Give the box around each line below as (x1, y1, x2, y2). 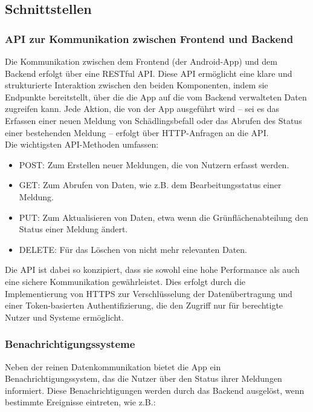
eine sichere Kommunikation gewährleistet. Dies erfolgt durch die (5, 275, 246, 287)
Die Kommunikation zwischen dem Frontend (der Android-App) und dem (5, 55, 277, 67)
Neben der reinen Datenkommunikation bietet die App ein (5, 360, 221, 373)
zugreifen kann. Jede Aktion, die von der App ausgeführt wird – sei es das (5, 102, 280, 115)
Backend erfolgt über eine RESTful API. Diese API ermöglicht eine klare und (5, 67, 292, 79)
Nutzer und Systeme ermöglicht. (5, 310, 124, 323)
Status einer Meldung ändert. (19, 223, 128, 235)
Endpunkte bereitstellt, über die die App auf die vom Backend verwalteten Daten (5, 90, 307, 103)
